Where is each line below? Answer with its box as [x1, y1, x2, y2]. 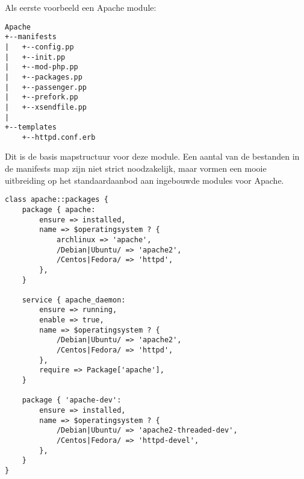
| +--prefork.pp [5, 93, 78, 102]
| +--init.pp [5, 52, 66, 61]
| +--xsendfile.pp [5, 102, 87, 111]
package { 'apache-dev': [22, 396, 122, 405]
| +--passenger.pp [5, 83, 87, 92]
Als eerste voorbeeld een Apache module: [5, 1, 157, 13]
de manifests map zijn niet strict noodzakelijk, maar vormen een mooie [5, 162, 267, 175]
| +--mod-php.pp [5, 63, 78, 72]
